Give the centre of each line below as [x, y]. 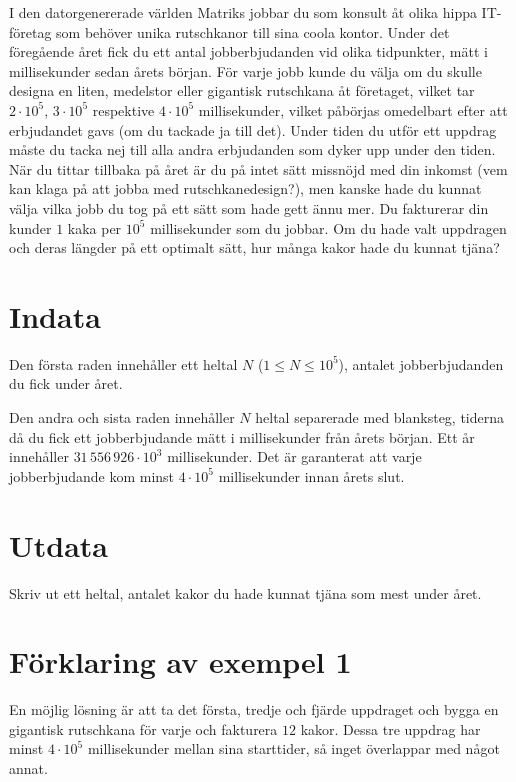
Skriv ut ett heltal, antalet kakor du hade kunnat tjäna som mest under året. [245, 592]
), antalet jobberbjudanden [421, 363]
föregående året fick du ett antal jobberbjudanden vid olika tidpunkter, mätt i [248, 51]
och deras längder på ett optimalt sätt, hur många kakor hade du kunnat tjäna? [254, 247]
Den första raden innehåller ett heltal [123, 363]
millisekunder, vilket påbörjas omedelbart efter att [353, 109]
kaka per [94, 227]
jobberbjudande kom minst [92, 475]
